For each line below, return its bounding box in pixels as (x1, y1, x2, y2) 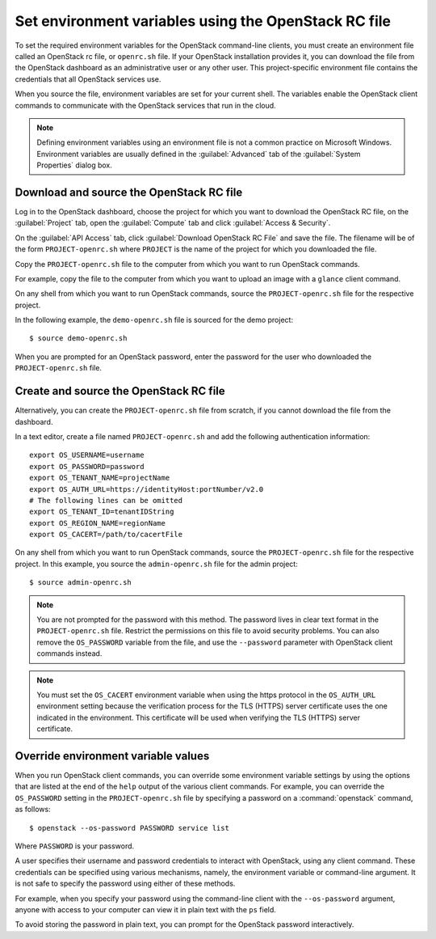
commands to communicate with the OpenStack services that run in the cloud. (15, 100, 276, 110)
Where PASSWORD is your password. (15, 841, 135, 851)
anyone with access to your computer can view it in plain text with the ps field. (15, 904, 276, 914)
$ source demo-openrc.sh (29, 334, 128, 343)
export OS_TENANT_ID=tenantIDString (29, 507, 174, 517)
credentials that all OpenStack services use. (15, 74, 161, 84)
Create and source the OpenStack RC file (15, 384, 225, 398)
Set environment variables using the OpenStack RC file (15, 12, 392, 30)
